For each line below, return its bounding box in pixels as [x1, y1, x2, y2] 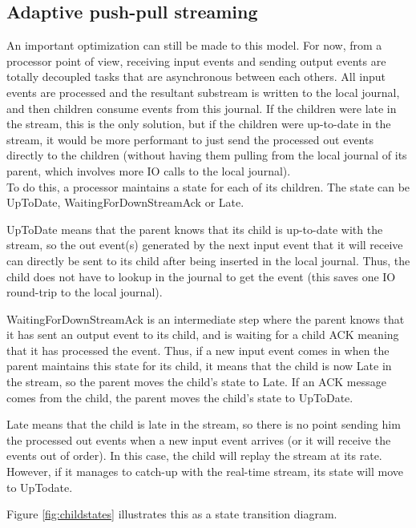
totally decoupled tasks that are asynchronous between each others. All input [6, 68, 386, 85]
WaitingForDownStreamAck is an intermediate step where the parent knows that [6, 310, 405, 327]
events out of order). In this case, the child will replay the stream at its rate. [6, 447, 382, 464]
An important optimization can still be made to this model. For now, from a [6, 37, 382, 54]
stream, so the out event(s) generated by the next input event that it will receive [6, 236, 403, 253]
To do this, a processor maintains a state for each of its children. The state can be [6, 178, 410, 195]
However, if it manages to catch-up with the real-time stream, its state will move [6, 463, 403, 480]
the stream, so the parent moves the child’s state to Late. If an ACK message [6, 373, 386, 390]
